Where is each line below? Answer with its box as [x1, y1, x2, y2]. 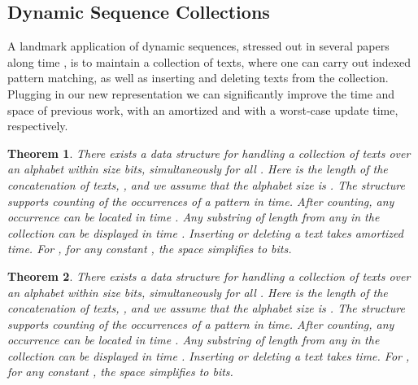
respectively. [7, 117, 68, 134]
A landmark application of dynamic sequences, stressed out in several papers [7, 37, 390, 55]
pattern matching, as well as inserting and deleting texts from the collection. [7, 69, 389, 86]
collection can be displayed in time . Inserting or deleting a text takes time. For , [7, 347, 410, 364]
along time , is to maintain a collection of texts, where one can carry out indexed [7, 53, 411, 70]
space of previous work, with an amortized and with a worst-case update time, [7, 101, 398, 118]
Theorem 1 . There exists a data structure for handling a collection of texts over [7, 144, 411, 161]
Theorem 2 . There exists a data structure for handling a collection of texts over [7, 267, 411, 284]
